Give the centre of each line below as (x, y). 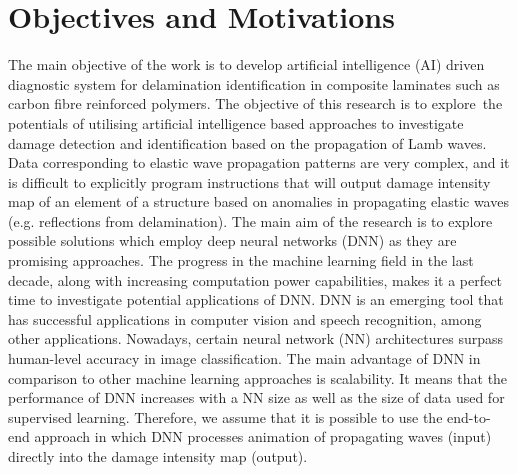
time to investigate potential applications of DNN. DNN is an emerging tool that (256, 299)
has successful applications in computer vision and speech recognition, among (245, 318)
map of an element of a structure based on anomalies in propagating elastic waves (258, 201)
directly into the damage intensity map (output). (158, 456)
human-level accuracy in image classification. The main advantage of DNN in (244, 358)
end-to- (469, 416)
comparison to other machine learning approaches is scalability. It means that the (258, 377)
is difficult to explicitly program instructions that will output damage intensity (249, 181)
